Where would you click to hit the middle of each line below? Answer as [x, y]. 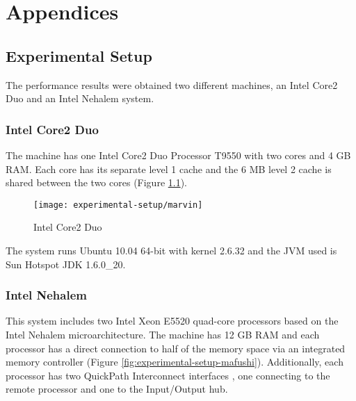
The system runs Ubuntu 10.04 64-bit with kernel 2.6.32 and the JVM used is [171, 251]
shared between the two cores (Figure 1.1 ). [97, 182]
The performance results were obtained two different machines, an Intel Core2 [172, 84]
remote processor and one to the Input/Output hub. [117, 389]
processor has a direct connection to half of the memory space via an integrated [176, 348]
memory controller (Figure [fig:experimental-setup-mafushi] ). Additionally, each [175, 362]
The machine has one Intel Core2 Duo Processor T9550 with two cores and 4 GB [178, 155]
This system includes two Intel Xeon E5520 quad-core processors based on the [172, 321]
